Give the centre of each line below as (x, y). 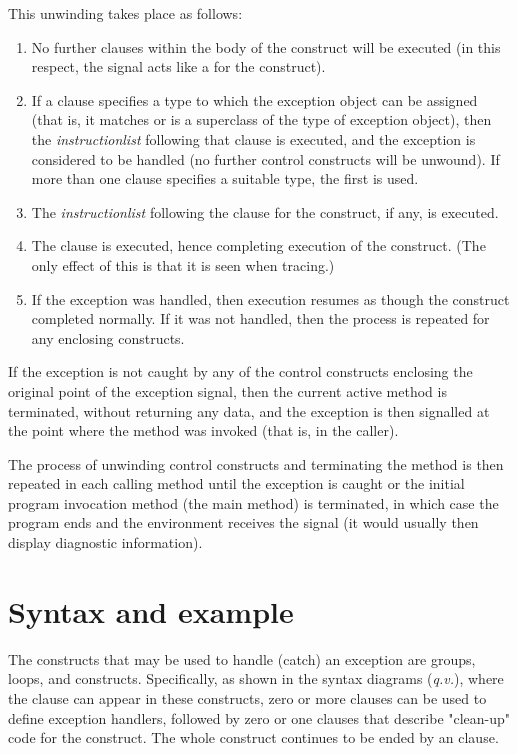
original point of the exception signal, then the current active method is (227, 390)
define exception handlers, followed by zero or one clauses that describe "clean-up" (259, 717)
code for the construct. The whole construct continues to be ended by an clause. (253, 737)
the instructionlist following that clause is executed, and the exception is (253, 138)
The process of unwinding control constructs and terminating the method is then (256, 463)
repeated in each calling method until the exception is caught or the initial (236, 483)
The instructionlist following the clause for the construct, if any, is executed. (265, 211)
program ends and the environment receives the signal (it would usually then (243, 522)
